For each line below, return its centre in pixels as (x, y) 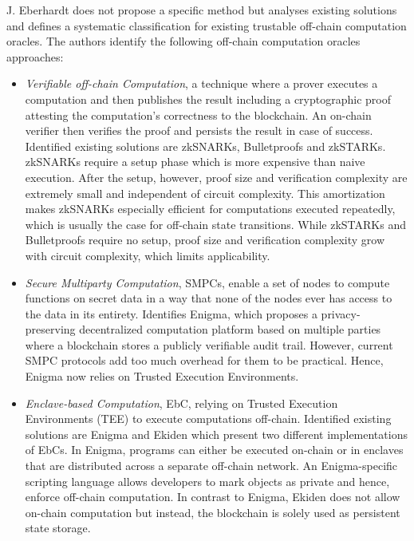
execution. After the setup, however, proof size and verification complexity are (216, 177)
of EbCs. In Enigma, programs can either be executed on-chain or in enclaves (214, 450)
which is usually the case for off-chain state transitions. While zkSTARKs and (215, 224)
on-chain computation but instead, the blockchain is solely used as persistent (213, 512)
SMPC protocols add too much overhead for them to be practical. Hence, (204, 360)
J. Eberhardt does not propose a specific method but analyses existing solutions (202, 10)
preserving (50, 329)
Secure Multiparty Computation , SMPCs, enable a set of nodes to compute (207, 282)
